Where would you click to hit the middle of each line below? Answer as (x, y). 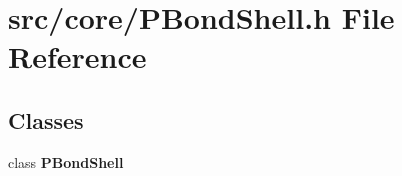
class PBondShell (66, 161)
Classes (46, 119)
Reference (77, 56)
